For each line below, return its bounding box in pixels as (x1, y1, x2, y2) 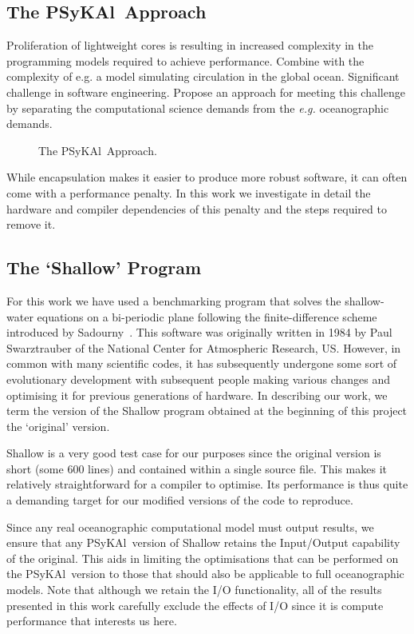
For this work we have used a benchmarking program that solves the (6, 292, 341, 309)
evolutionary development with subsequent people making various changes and (6, 370, 391, 387)
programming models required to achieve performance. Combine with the (6, 52, 365, 69)
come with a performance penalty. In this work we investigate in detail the (6, 184, 371, 201)
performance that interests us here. (6, 612, 177, 629)
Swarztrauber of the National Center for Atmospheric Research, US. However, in (6, 339, 401, 356)
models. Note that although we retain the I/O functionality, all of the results (6, 581, 382, 598)
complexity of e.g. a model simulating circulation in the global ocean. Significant (6, 68, 400, 85)
